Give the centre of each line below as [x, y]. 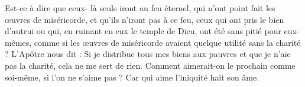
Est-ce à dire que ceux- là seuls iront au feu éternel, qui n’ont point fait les [140, 8]
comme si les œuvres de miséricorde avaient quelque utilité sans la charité [167, 42]
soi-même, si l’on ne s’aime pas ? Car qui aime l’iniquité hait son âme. [132, 77]
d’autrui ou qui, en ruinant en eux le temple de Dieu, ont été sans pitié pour [143, 31]
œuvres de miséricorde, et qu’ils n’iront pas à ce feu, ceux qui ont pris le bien [145, 19]
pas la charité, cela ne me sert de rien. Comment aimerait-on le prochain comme [150, 65]
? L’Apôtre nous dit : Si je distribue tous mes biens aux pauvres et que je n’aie [148, 54]
